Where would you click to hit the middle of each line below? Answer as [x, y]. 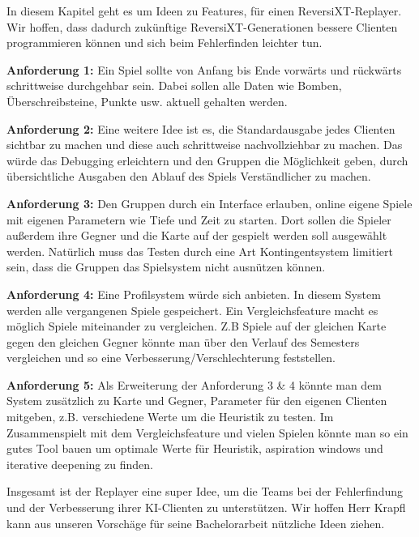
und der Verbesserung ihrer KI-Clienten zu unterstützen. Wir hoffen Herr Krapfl [206, 507]
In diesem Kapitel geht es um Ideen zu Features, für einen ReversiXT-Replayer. [204, 11]
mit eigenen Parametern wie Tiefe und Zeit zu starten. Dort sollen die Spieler [199, 219]
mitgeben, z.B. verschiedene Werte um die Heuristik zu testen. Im [170, 417]
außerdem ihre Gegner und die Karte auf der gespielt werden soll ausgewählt [197, 235]
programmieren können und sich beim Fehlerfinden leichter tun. [165, 43]
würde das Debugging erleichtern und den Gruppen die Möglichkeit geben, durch [207, 160]
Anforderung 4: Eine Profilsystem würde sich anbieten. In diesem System [194, 294]
